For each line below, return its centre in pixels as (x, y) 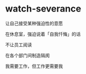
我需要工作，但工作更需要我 (34, 66)
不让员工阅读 (18, 45)
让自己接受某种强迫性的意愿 (34, 23)
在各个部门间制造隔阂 (27, 55)
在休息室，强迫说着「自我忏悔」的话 (43, 34)
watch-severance (43, 9)
